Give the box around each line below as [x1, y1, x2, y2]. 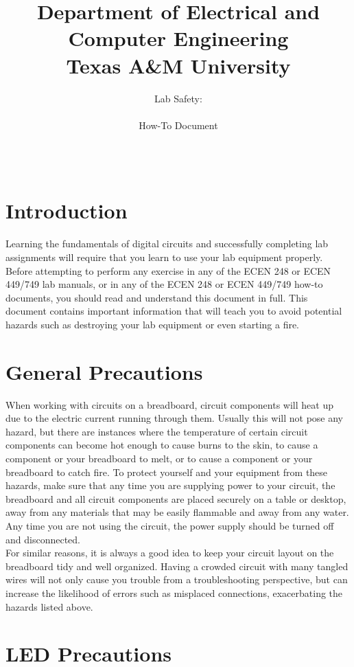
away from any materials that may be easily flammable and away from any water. [5, 505, 349, 519]
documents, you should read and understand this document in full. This [5, 290, 308, 304]
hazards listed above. [5, 599, 93, 613]
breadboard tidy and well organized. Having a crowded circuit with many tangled [5, 558, 349, 573]
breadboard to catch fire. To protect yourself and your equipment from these [5, 464, 328, 479]
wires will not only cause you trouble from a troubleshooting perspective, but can [5, 572, 348, 587]
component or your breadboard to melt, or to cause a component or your [5, 451, 313, 466]
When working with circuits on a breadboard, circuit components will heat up [5, 397, 333, 411]
